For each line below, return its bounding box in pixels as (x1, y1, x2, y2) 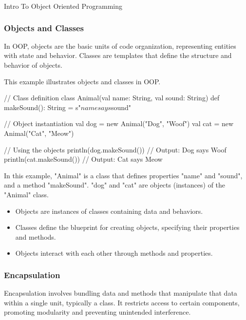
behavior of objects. (4, 60, 62, 70)
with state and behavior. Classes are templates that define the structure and (4, 50, 232, 60)
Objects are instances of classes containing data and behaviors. (15, 206, 203, 216)
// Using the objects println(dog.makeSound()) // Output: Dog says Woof (4, 144, 227, 154)
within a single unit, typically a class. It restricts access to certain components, (4, 297, 240, 307)
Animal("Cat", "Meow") (4, 128, 74, 138)
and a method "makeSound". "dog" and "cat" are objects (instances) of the (4, 180, 226, 190)
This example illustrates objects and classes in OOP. (4, 76, 161, 86)
